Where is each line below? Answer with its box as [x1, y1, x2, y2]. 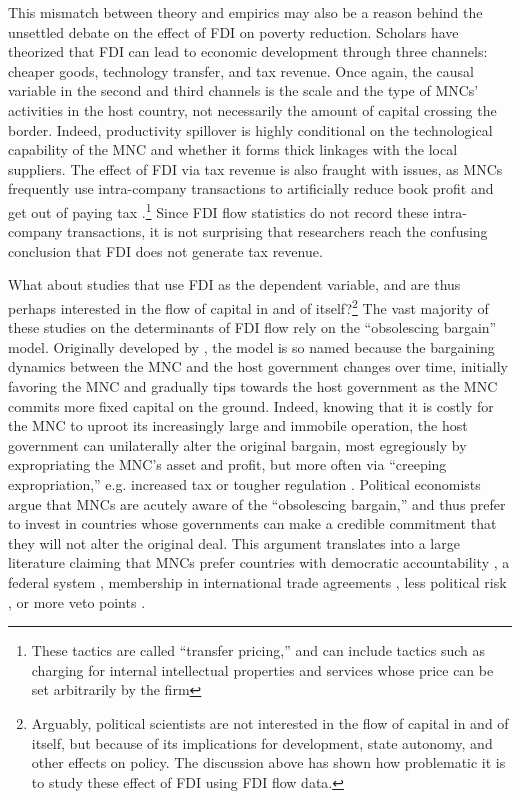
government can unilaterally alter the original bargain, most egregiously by [8, 434, 467, 455]
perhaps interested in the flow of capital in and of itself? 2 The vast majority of [8, 294, 489, 318]
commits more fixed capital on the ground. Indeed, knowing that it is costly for [8, 395, 494, 416]
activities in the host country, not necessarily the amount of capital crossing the [8, 99, 497, 120]
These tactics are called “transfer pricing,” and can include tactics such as [31, 640, 486, 661]
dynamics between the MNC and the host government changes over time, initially [8, 356, 508, 377]
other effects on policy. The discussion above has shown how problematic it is [31, 752, 506, 773]
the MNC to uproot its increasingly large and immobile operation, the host [8, 415, 468, 436]
